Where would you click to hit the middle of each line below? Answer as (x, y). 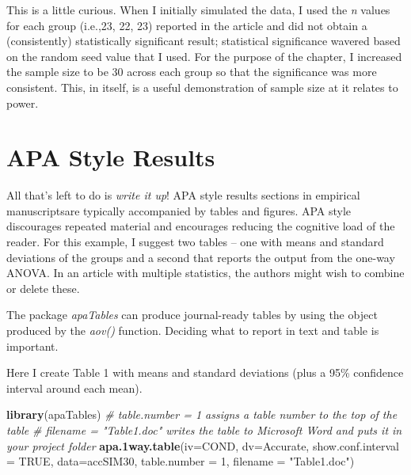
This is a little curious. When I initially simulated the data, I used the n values (198, 9)
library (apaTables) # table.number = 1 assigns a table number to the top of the (202, 414)
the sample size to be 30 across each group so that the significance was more (192, 72)
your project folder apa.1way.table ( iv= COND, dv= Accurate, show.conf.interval (203, 445)
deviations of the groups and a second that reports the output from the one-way (201, 257)
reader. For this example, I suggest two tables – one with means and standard (195, 242)
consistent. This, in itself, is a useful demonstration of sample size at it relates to (202, 87)
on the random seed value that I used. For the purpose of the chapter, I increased (204, 56)
